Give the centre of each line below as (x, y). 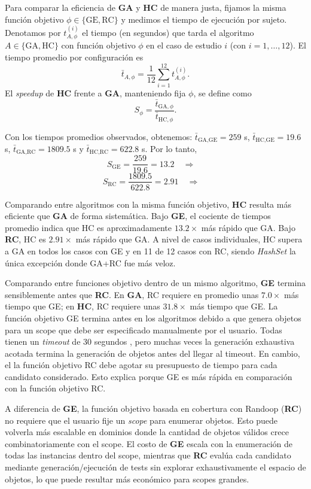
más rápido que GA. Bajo (248, 227)
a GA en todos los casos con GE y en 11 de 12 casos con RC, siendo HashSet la (150, 250)
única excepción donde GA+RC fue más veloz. (90, 262)
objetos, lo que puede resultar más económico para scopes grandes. (127, 479)
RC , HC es (25, 239)
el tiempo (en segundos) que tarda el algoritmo (168, 32)
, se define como (222, 92)
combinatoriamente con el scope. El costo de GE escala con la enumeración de (149, 443)
